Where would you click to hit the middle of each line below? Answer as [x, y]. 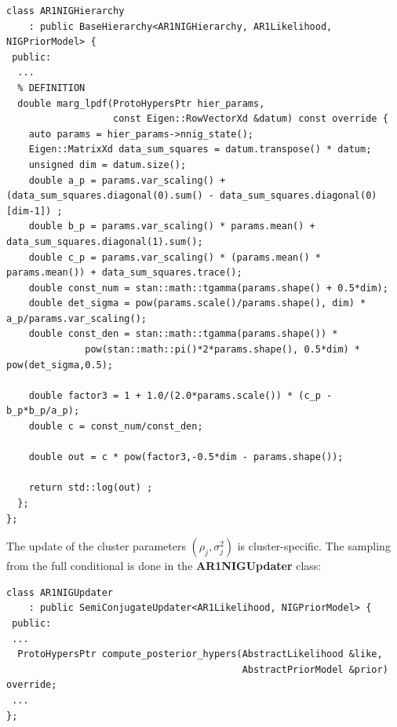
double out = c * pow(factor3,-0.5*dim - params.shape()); [186, 457]
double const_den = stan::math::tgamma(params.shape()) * [183, 334]
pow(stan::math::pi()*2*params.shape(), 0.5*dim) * [223, 350]
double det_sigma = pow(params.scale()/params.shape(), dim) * [197, 303]
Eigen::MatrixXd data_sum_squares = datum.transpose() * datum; [200, 150]
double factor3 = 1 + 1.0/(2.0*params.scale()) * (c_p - [180, 395]
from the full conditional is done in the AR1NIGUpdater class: [164, 566]
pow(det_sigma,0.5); [60, 365]
